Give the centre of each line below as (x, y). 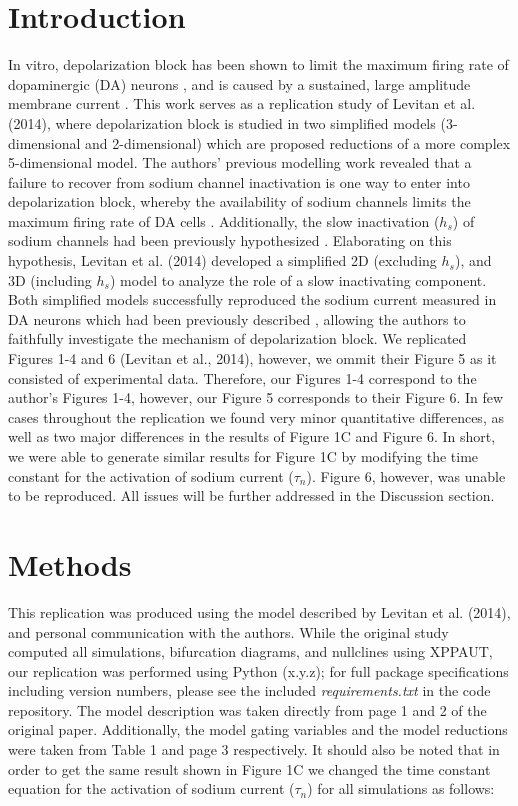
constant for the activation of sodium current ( (151, 475)
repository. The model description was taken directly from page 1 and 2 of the (247, 709)
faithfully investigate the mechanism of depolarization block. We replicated (237, 338)
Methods (70, 563)
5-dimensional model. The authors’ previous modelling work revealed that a (240, 162)
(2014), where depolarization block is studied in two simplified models (222, 122)
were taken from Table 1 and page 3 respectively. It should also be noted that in (254, 749)
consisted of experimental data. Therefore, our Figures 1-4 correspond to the (242, 377)
